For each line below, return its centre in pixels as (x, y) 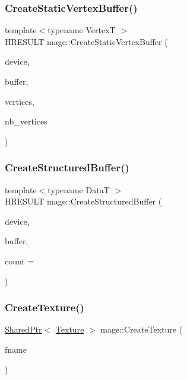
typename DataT (79, 189)
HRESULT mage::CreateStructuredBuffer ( (83, 201)
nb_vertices (26, 121)
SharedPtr (23, 329)
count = (20, 261)
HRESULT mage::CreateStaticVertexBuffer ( (86, 41)
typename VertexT (82, 30)
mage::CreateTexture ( (142, 329)
